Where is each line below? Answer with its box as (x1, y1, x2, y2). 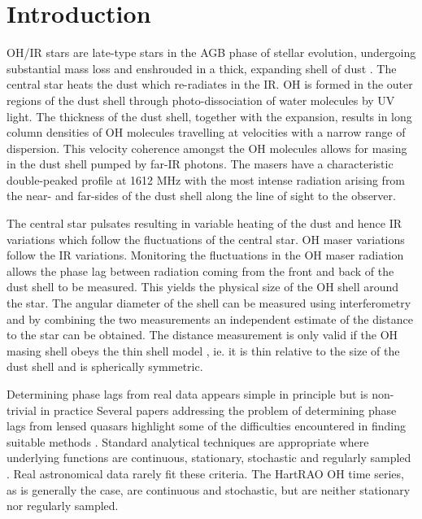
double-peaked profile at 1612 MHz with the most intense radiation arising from (7, 171, 406, 188)
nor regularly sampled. (7, 497, 119, 514)
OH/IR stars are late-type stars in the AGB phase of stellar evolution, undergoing (7, 44, 416, 61)
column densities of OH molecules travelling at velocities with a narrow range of (7, 124, 406, 141)
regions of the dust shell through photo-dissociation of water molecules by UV (7, 91, 395, 108)
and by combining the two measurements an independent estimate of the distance (7, 310, 414, 327)
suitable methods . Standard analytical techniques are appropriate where (7, 433, 369, 450)
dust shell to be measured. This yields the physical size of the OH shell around (7, 278, 399, 295)
